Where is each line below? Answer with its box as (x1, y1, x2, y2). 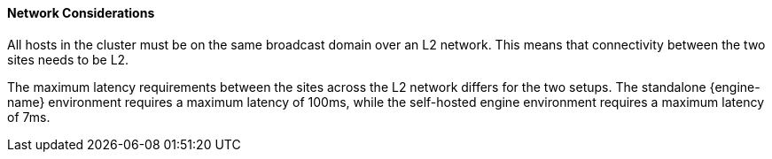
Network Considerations (7, 5, 155, 20)
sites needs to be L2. (7, 51, 129, 67)
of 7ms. (7, 109, 51, 125)
